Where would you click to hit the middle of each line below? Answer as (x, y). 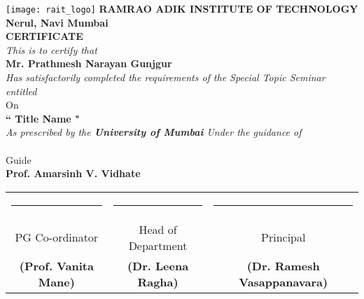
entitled (21, 91)
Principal (283, 237)
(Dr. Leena (158, 265)
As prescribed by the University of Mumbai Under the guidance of (154, 132)
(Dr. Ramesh (283, 265)
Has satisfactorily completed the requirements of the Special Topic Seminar (166, 77)
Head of (158, 229)
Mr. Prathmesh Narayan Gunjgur (89, 63)
